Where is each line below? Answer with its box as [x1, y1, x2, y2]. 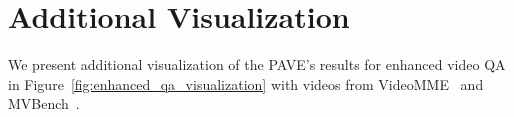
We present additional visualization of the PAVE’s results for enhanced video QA [8, 54, 506, 75]
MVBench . [8, 93, 80, 114]
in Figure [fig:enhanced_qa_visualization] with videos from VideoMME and [8, 73, 484, 94]
